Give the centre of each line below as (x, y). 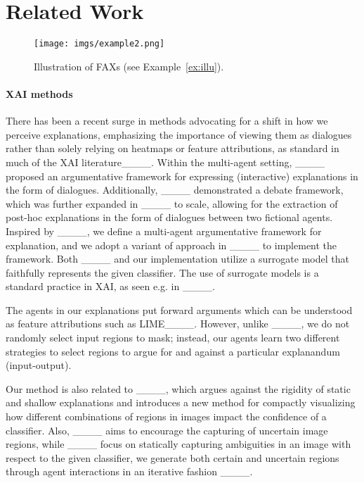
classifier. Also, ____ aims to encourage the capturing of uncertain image (167, 430)
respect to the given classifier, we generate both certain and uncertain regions (173, 457)
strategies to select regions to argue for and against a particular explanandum (173, 351)
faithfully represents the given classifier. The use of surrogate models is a (162, 272)
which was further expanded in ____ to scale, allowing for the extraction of (172, 203)
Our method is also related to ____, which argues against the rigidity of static (178, 388)
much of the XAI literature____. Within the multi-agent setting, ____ (165, 162)
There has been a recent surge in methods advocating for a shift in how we (167, 121)
